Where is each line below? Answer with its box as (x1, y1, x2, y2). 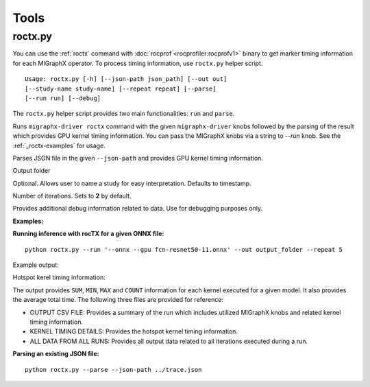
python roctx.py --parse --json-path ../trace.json (25, 366, 202, 373)
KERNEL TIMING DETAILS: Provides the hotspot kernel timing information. (29, 327, 238, 336)
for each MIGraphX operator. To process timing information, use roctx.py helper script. (12, 59, 263, 67)
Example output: (12, 261, 59, 269)
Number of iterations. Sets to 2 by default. (12, 192, 132, 200)
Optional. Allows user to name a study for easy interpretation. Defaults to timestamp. (12, 179, 251, 187)
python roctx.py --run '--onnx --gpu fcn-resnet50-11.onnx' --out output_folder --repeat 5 (25, 246, 343, 253)
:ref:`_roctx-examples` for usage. (12, 141, 106, 150)
